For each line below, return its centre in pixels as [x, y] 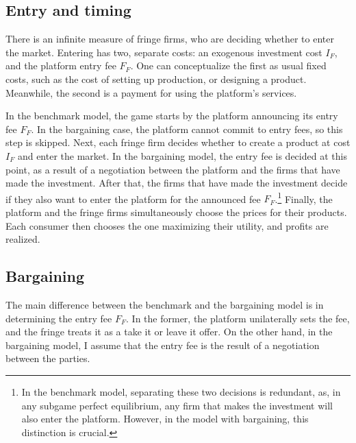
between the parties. [48, 358]
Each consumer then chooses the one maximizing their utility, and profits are [167, 225]
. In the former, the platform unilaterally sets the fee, [238, 318]
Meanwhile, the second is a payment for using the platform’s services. [151, 92]
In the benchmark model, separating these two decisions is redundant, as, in [181, 391]
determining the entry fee [59, 318]
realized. [23, 239]
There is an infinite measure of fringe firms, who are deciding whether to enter [170, 39]
